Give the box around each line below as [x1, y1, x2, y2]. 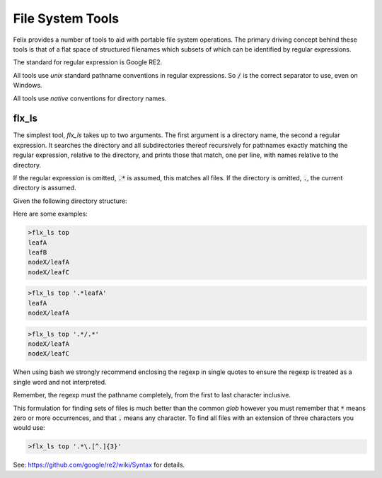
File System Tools [13, 11, 120, 26]
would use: [13, 424, 45, 432]
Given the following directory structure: [13, 197, 127, 205]
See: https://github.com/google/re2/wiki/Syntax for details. [13, 460, 185, 470]
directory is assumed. [13, 184, 76, 192]
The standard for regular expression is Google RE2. [13, 58, 163, 66]
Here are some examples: [13, 209, 88, 218]
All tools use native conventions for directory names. [13, 94, 167, 103]
